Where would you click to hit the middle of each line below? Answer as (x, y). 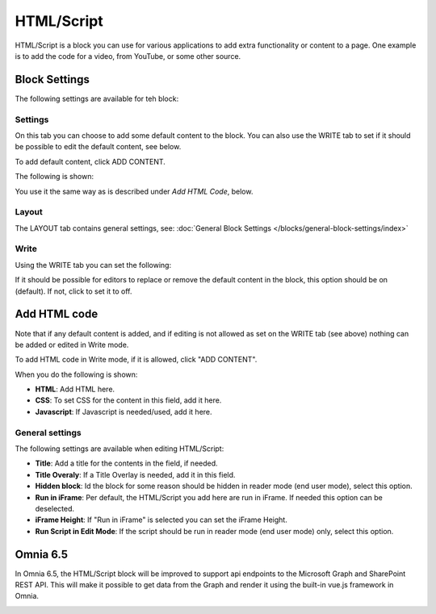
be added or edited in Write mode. (72, 345)
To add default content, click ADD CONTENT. (90, 161)
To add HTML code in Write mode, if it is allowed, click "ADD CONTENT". (136, 360)
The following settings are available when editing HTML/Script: (119, 449)
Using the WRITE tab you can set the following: (93, 265)
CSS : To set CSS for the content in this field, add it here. (128, 400)
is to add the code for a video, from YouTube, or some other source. (128, 56)
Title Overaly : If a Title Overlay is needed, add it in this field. (135, 474)
